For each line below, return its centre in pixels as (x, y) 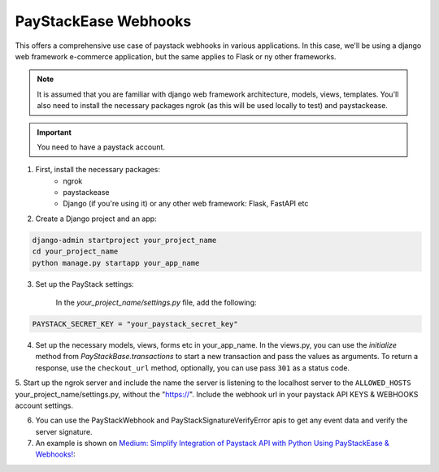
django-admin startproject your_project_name (124, 240)
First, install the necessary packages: (98, 170)
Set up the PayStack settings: (85, 284)
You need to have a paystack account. (101, 147)
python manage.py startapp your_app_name (116, 263)
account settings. (44, 405)
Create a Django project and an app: (96, 219)
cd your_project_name (75, 251)
